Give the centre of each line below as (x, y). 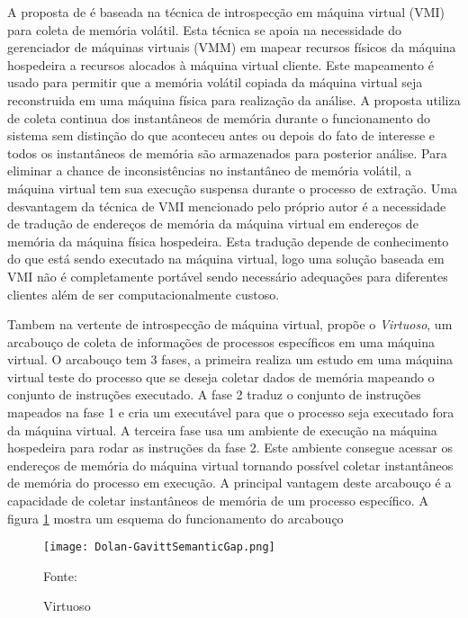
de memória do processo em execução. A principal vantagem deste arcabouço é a (229, 483)
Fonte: (60, 575)
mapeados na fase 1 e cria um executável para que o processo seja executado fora (231, 412)
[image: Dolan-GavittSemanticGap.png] (159, 547)
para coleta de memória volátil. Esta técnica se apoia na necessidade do (205, 29)
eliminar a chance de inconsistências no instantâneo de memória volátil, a (210, 170)
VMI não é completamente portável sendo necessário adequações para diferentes (228, 276)
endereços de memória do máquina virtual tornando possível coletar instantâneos (230, 465)
